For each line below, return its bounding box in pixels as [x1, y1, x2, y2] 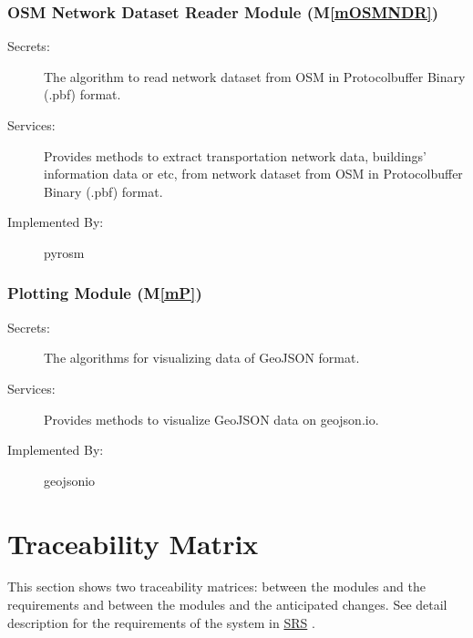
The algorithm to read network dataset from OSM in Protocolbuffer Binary [44, 67, 466, 86]
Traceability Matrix [7, 524, 259, 561]
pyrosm [44, 242, 85, 262]
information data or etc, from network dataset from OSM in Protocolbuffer [44, 164, 463, 183]
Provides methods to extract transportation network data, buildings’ [44, 146, 427, 165]
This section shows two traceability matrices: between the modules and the [7, 577, 426, 596]
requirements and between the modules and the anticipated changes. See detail [7, 595, 447, 614]
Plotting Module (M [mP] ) [7, 282, 202, 304]
